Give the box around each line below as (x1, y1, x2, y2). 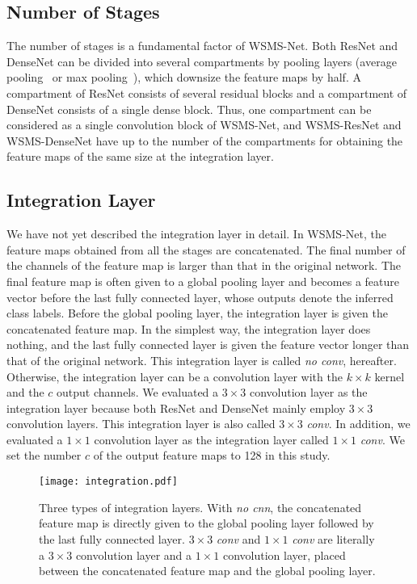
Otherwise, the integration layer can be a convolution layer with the (6, 368, 343, 384)
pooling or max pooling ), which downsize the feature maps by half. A (6, 69, 361, 86)
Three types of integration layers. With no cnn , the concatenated (39, 498, 362, 515)
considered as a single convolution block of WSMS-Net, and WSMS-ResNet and (6, 116, 402, 133)
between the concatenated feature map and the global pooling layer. (39, 562, 376, 579)
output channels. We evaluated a (57, 384, 219, 401)
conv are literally (292, 530, 375, 547)
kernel (374, 368, 405, 384)
